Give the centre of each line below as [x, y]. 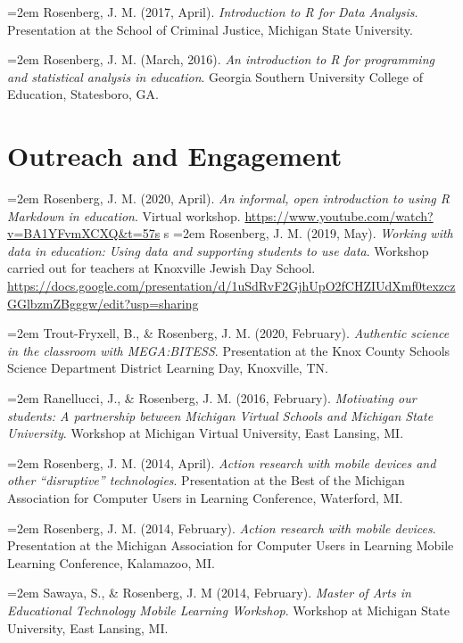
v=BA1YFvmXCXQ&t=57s [84, 233]
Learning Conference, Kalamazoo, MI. [111, 562]
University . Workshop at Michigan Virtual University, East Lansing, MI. [206, 433]
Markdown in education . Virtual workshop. [124, 215]
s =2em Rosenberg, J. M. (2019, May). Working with [308, 233]
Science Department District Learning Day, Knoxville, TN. [168, 368]
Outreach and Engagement [175, 156]
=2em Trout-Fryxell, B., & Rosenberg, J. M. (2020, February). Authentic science [228, 333]
